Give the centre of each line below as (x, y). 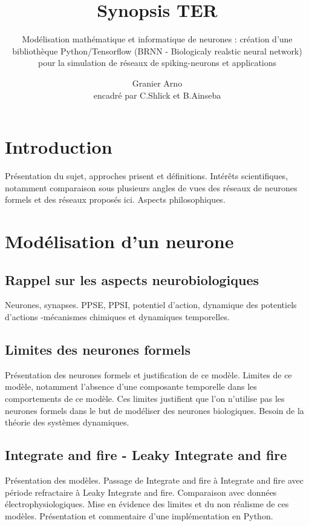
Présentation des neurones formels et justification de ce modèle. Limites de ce (148, 374)
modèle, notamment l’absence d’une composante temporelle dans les (131, 386)
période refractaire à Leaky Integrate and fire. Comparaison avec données (141, 492)
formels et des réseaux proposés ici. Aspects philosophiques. (115, 199)
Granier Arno (157, 83)
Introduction (59, 147)
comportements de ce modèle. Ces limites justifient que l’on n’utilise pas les (145, 398)
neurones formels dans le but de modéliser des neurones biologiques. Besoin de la (154, 410)
